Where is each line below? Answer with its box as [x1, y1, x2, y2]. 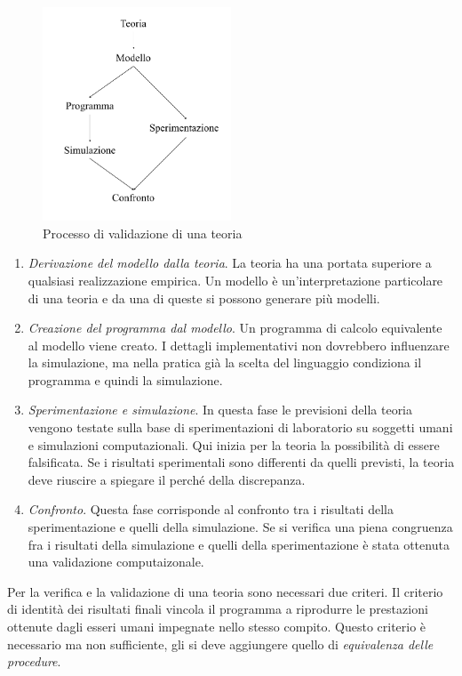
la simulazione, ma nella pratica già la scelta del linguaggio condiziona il [28, 353, 422, 372]
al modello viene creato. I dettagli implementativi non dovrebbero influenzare [28, 335, 450, 354]
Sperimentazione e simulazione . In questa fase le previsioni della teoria [28, 400, 413, 419]
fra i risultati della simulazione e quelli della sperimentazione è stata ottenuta [28, 535, 450, 553]
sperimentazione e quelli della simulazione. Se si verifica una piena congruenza [28, 518, 453, 536]
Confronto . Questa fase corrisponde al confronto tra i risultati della [28, 500, 394, 519]
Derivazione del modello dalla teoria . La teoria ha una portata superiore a [28, 253, 432, 272]
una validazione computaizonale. [28, 552, 204, 571]
